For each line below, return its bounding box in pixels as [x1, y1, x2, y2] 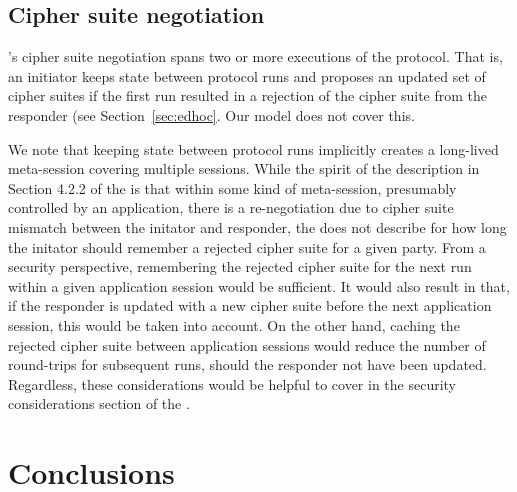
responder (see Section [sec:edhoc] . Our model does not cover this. [8, 104, 415, 125]
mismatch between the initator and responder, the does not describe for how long [8, 216, 507, 237]
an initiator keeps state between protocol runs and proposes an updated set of [8, 65, 486, 86]
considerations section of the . [8, 393, 190, 414]
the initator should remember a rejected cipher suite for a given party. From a [8, 236, 486, 257]
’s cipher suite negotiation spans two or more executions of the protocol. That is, [8, 46, 503, 67]
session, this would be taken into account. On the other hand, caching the [8, 314, 460, 335]
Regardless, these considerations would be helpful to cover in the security [8, 373, 457, 394]
